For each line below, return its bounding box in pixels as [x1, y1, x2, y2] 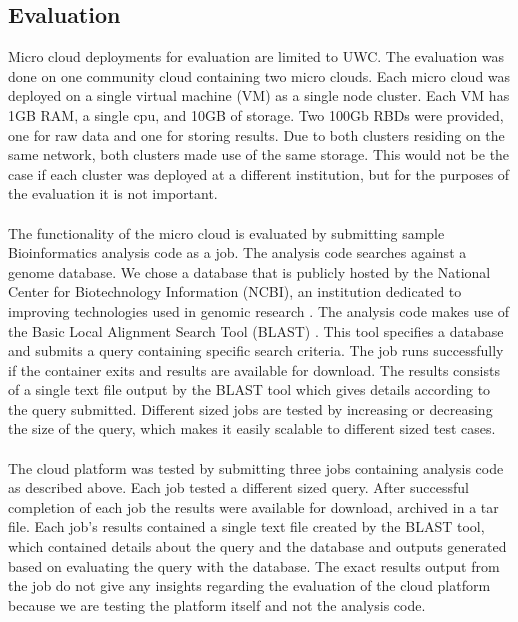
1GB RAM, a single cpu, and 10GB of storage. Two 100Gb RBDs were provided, [8, 104, 504, 125]
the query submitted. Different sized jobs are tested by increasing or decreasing [8, 398, 493, 419]
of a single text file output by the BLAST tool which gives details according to [8, 379, 491, 400]
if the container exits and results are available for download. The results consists [8, 359, 500, 380]
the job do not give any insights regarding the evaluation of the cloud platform [8, 575, 491, 596]
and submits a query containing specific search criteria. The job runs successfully [8, 340, 504, 361]
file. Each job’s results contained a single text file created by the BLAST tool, [8, 516, 485, 537]
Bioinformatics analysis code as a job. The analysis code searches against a [8, 242, 467, 263]
